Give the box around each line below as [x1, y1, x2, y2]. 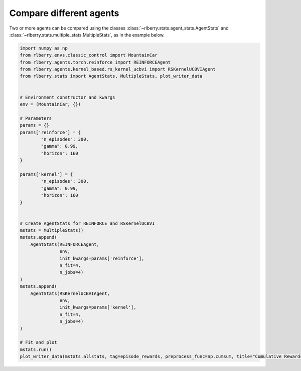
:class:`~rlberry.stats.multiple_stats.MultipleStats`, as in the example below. [9, 32, 165, 38]
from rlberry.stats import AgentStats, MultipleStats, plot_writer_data [20, 73, 203, 79]
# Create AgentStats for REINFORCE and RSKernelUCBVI [20, 220, 155, 226]
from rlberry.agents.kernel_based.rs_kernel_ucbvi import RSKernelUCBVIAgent [20, 67, 216, 72]
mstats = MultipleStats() [20, 228, 84, 233]
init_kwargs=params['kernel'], [59, 304, 136, 310]
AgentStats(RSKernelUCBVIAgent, [30, 290, 110, 296]
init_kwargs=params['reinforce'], [59, 255, 144, 261]
